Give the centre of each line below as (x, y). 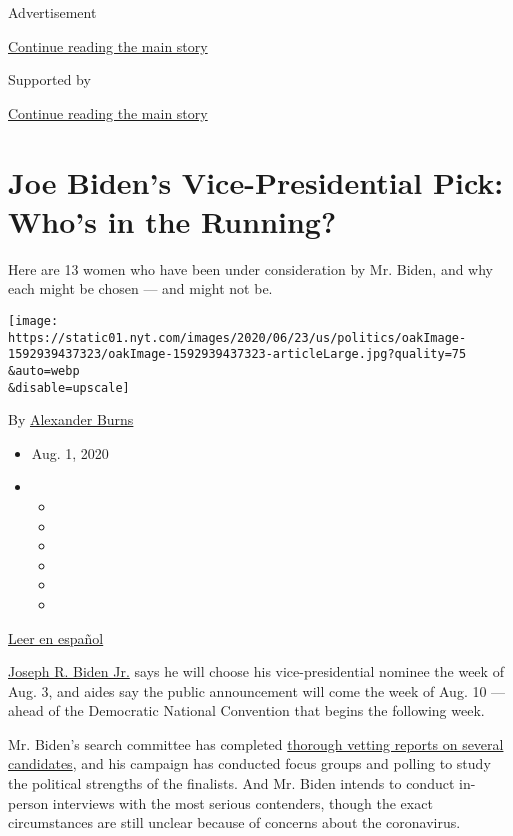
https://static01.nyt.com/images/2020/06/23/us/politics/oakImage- (237, 337)
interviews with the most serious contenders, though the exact (242, 802)
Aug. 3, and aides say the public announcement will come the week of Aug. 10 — (257, 690)
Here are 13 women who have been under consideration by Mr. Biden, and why (251, 268)
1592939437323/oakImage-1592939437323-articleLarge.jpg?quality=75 (237, 354)
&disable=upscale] (69, 387)
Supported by (49, 79)
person (28, 802)
